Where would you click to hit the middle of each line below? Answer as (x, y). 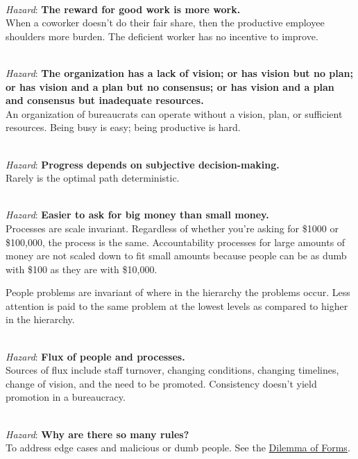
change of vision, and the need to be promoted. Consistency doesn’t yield (161, 383)
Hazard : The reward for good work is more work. (123, 9)
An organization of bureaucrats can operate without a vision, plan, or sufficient (174, 113)
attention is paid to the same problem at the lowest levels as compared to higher (177, 305)
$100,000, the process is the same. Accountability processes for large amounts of (176, 242)
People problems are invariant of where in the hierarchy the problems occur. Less (178, 292)
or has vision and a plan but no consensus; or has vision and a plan (170, 86)
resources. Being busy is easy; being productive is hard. (123, 127)
